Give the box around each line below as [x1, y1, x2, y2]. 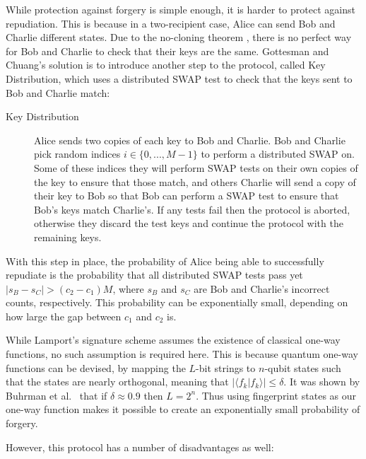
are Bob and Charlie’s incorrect [194, 281, 330, 296]
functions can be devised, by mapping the [6, 360, 186, 375]
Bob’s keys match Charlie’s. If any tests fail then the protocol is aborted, [34, 202, 350, 216]
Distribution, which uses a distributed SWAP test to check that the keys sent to [6, 71, 353, 86]
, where [112, 281, 144, 296]
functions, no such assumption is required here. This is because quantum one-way [6, 347, 358, 361]
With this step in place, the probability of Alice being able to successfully [6, 253, 324, 268]
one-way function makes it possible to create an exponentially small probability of [6, 402, 360, 417]
